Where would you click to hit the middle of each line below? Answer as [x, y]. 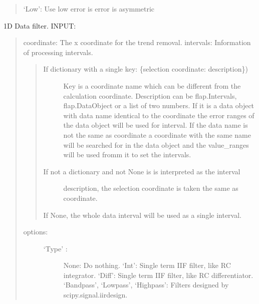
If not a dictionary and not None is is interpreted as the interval [142, 171]
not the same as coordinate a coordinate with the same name [157, 134]
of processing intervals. [58, 52]
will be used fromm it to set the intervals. [127, 155]
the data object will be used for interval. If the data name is [156, 125]
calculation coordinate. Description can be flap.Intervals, [150, 95]
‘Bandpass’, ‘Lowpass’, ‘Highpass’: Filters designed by [146, 285]
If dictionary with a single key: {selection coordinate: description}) [146, 69]
